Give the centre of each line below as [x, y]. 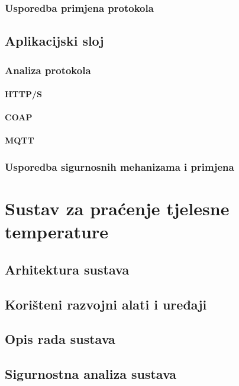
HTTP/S [23, 94]
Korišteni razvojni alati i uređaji [106, 304]
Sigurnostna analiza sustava [91, 374]
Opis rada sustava [60, 339]
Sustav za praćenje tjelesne [117, 208]
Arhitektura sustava [67, 269]
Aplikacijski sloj [54, 41]
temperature [57, 232]
